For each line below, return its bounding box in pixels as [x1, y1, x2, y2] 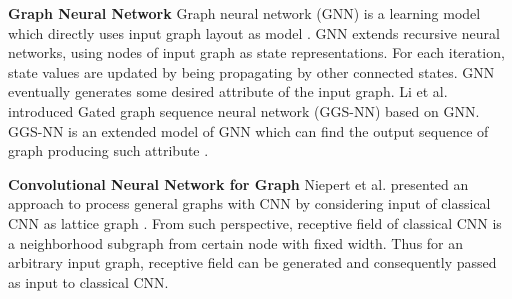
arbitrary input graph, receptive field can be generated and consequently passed [8, 252, 497, 273]
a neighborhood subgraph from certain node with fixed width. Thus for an [8, 232, 464, 253]
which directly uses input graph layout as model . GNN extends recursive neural [8, 22, 500, 43]
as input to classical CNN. [8, 271, 169, 292]
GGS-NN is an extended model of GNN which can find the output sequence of [8, 120, 489, 141]
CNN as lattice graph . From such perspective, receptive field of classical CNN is [8, 212, 502, 233]
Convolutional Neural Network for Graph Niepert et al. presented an [8, 173, 469, 194]
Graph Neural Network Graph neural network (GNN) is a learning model [8, 3, 481, 23]
